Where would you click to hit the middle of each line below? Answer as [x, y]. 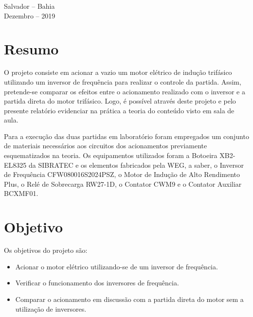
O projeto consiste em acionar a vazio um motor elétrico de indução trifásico [118, 72]
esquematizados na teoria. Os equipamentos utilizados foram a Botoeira [111, 155]
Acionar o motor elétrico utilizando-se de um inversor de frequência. [117, 266]
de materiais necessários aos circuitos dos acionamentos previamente [106, 146]
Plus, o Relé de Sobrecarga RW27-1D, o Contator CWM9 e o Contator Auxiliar [123, 184]
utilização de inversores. [51, 308]
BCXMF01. [21, 193]
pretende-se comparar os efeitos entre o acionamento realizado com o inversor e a [125, 91]
